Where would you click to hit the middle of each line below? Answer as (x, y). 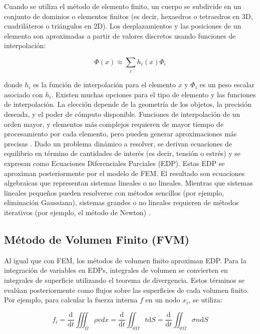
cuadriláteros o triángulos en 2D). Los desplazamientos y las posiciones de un (123, 26)
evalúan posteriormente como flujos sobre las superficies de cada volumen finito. (126, 290)
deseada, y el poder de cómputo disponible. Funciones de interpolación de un (122, 114)
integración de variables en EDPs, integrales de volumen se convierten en (116, 270)
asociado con (24, 94)
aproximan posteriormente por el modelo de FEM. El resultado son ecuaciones (124, 173)
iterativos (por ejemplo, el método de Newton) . (77, 212)
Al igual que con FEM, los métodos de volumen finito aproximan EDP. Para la (125, 260)
